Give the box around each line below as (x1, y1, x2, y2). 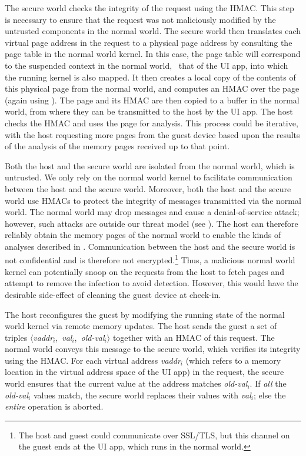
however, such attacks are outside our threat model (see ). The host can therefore (5, 217, 298, 229)
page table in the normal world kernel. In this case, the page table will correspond (5, 48, 301, 60)
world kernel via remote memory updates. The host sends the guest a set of (5, 320, 277, 332)
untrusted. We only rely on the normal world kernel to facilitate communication (5, 171, 292, 183)
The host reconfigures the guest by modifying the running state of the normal (5, 308, 285, 320)
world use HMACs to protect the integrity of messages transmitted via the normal (5, 194, 301, 206)
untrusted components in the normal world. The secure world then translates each (5, 25, 301, 37)
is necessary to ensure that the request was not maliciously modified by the (5, 13, 276, 25)
